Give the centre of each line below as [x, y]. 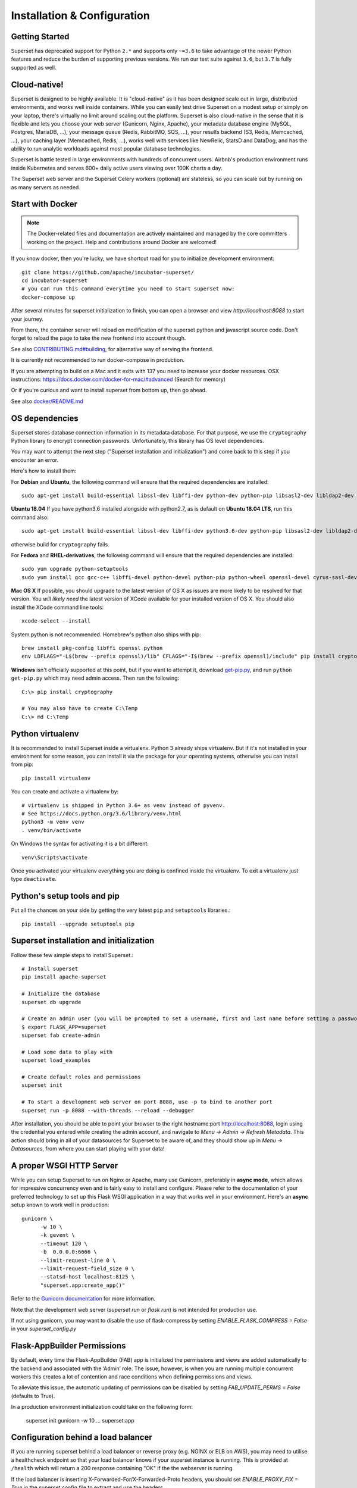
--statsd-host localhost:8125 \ [87, 1277]
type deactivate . [34, 879]
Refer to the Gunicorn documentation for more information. [83, 1299]
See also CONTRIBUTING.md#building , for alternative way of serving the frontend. [112, 349]
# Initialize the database [61, 994]
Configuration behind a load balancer [82, 1437]
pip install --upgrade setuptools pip [78, 924]
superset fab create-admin [61, 1035]
